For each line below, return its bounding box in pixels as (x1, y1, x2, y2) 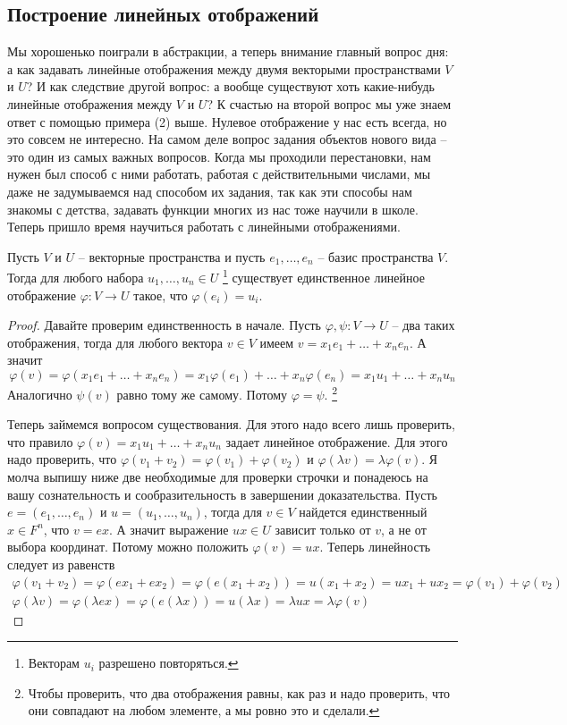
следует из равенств (7, 554, 115, 573)
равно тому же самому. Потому (116, 384, 287, 403)
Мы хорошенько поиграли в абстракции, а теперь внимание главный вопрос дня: (7, 42, 449, 61)
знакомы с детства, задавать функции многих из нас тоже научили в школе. (7, 199, 419, 218)
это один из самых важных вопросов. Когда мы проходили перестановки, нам (7, 147, 431, 165)
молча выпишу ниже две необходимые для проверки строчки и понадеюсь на (7, 467, 428, 485)
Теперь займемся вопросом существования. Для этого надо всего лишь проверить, (7, 415, 455, 434)
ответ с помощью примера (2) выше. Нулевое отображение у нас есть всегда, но (7, 112, 447, 131)
